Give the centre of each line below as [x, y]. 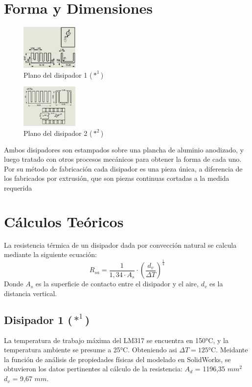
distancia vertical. [31, 293]
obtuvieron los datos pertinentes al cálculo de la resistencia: [93, 369]
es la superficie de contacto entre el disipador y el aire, [117, 284]
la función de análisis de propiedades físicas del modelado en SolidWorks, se [117, 359]
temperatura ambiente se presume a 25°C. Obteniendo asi [91, 350]
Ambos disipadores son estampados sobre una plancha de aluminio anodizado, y [124, 149]
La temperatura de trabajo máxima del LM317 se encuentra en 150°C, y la [116, 340]
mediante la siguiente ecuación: [50, 254]
